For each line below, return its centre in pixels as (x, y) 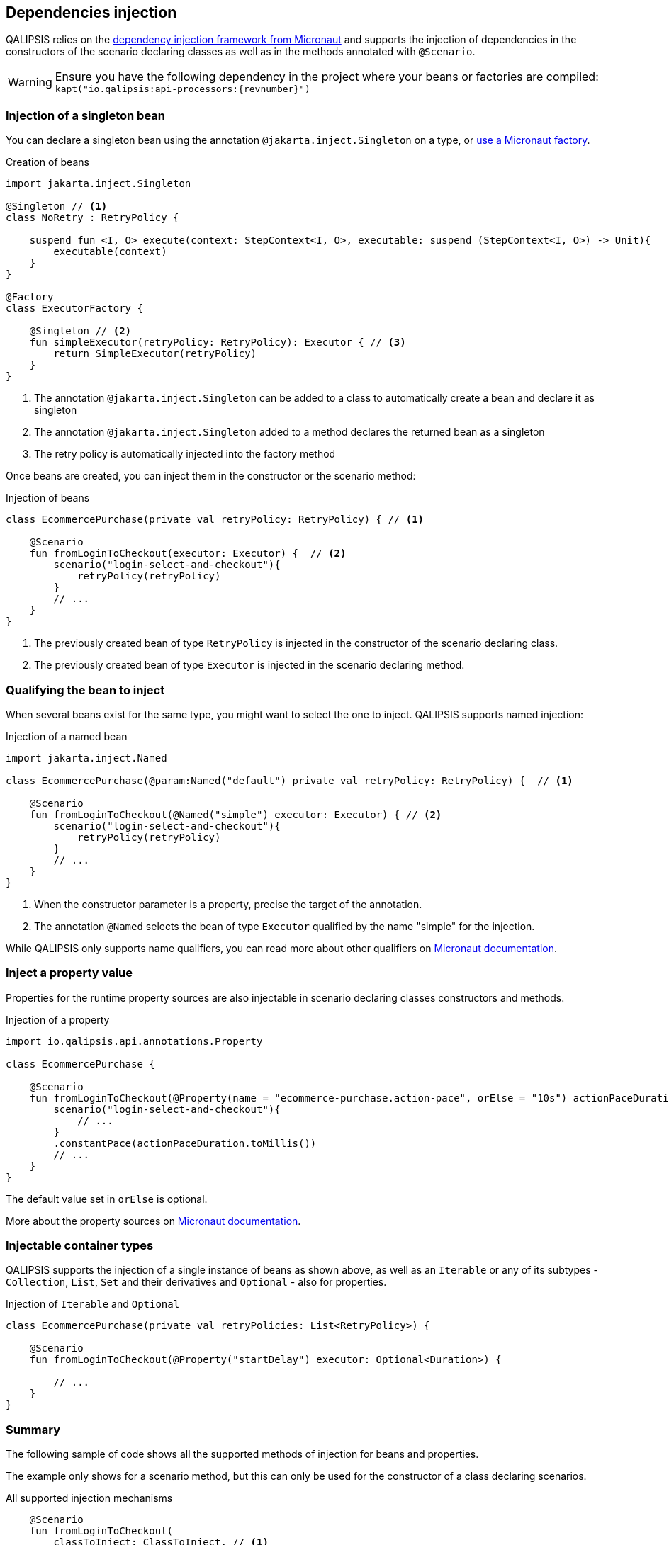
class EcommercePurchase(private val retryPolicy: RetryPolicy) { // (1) (215, 520)
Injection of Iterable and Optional (93, 1304)
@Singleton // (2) (80, 331)
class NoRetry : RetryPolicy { (92, 218)
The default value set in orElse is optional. (107, 1199)
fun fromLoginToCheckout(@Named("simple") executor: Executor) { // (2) (236, 814)
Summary (33, 1429)
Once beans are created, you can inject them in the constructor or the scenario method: (211, 476)
